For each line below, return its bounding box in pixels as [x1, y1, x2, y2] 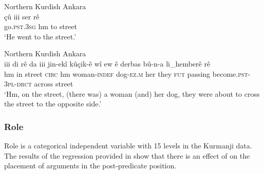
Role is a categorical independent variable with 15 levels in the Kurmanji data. [4, 140, 252, 151]
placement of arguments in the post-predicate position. [4, 160, 177, 171]
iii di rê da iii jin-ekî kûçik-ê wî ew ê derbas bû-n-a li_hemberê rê [4, 58, 211, 69]
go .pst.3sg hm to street [4, 21, 78, 32]
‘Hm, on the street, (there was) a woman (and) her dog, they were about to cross [4, 88, 260, 99]
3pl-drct [4, 78, 32, 89]
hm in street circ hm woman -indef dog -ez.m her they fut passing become [4, 68, 236, 79]
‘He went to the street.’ [4, 31, 77, 41]
